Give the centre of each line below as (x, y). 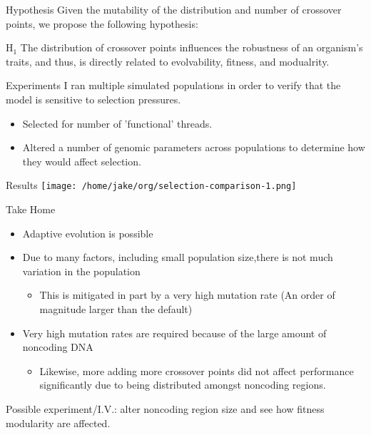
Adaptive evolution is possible (88, 233)
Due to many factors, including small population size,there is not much (178, 257)
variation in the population (81, 271)
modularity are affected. (58, 423)
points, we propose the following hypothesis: (102, 23)
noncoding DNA (58, 347)
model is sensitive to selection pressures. (93, 99)
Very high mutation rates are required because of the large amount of (174, 333)
